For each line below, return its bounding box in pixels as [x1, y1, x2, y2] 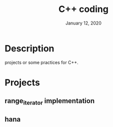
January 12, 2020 [65, 20, 102, 26]
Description [4, 42, 54, 54]
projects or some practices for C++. [4, 59, 78, 65]
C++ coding [58, 3, 108, 15]
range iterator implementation [4, 96, 95, 106]
